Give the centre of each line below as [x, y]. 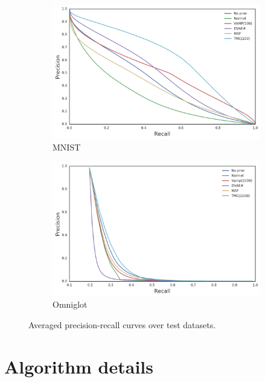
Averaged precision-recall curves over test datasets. [122, 324]
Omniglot [70, 304]
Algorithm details [79, 366]
